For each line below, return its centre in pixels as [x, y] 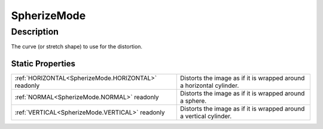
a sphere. [194, 101]
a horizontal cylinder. [210, 85]
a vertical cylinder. [206, 116]
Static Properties [43, 64]
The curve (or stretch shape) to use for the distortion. [77, 47]
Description [35, 32]
